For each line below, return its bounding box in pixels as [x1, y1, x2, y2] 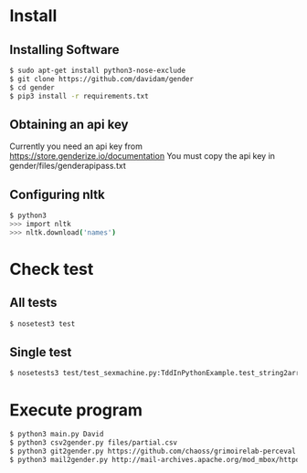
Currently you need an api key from [9, 141, 143, 152]
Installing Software [9, 42, 120, 58]
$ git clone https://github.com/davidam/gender [9, 74, 195, 83]
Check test [9, 258, 94, 279]
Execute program [9, 399, 143, 420]
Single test [9, 344, 72, 361]
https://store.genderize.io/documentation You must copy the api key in [9, 151, 276, 162]
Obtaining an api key [9, 116, 129, 132]
